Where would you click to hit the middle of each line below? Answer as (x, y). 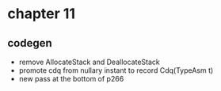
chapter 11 (42, 14)
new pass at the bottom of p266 (71, 79)
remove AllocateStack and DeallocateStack (89, 62)
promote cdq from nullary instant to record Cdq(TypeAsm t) (116, 70)
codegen (30, 43)
